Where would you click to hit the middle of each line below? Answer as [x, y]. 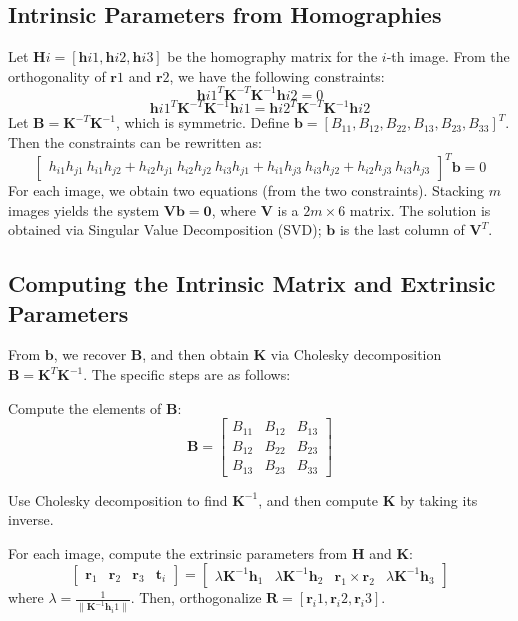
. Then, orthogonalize [196, 597]
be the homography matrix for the [272, 56]
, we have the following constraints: [277, 75]
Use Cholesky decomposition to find [118, 499]
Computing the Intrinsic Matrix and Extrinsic [252, 283]
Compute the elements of [85, 407]
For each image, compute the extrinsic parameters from [178, 552]
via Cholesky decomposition [356, 354]
